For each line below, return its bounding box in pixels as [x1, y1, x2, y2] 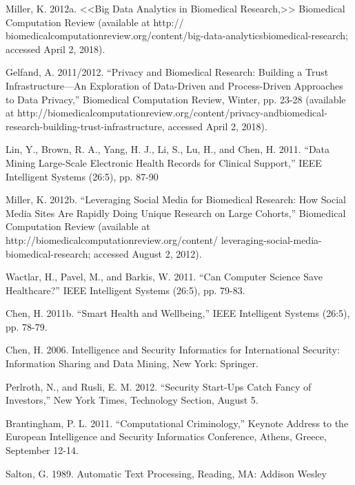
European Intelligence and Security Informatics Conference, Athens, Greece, [6, 429, 327, 444]
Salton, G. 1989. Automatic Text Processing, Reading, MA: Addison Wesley [6, 466, 327, 480]
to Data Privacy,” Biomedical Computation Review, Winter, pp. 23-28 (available [6, 92, 346, 106]
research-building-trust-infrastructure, [6, 118, 165, 133]
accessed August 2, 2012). [94, 246, 202, 260]
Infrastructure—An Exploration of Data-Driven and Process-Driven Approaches [6, 78, 343, 92]
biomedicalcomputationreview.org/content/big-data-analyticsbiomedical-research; [6, 28, 348, 43]
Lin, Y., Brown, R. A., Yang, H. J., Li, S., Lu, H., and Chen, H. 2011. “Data [6, 142, 330, 156]
